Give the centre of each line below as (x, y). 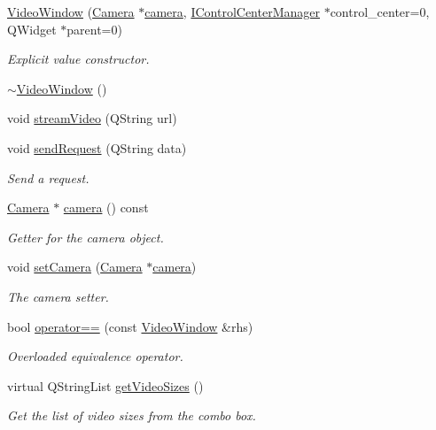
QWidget (32, 29)
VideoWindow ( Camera (71, 12)
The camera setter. (58, 296)
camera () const (106, 207)
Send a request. (48, 177)
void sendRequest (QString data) (97, 147)
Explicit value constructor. (78, 59)
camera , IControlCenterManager (232, 12)
